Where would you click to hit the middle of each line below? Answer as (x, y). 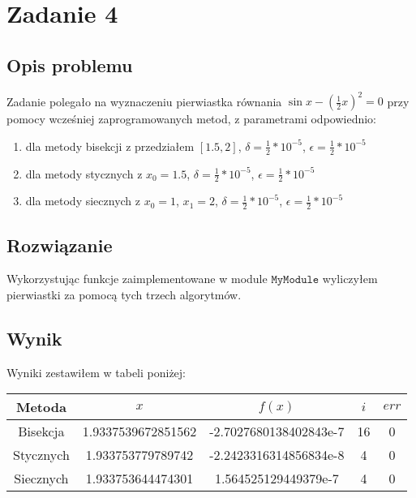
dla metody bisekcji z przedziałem (110, 146)
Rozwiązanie (60, 245)
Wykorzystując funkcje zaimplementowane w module (137, 279)
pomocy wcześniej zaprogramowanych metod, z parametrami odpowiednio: (191, 119)
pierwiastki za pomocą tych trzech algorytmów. (124, 294)
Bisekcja (41, 431)
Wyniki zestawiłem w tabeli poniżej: (96, 372)
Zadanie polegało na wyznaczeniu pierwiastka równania (144, 101)
